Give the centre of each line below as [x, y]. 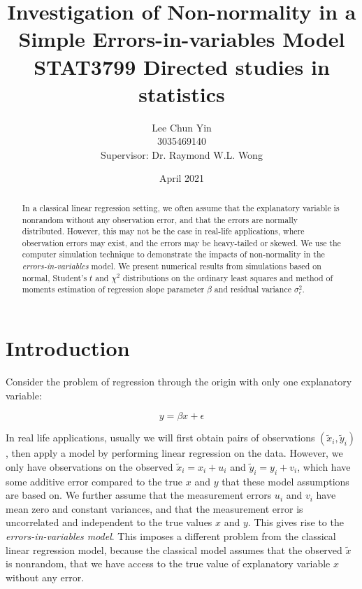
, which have [324, 466]
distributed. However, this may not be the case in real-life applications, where [163, 231]
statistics [182, 93]
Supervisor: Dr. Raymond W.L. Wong [182, 154]
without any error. [45, 577]
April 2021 [182, 178]
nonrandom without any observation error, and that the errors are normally [160, 219]
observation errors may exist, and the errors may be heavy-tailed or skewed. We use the [181, 242]
